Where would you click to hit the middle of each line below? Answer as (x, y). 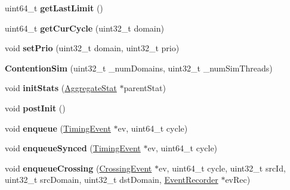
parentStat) (145, 88)
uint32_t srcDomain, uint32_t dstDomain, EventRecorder (112, 180)
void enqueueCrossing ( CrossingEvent (78, 168)
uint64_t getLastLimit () (54, 8)
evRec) (238, 180)
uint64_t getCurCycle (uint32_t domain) (84, 28)
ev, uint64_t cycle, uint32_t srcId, (222, 168)
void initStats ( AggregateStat (61, 88)
